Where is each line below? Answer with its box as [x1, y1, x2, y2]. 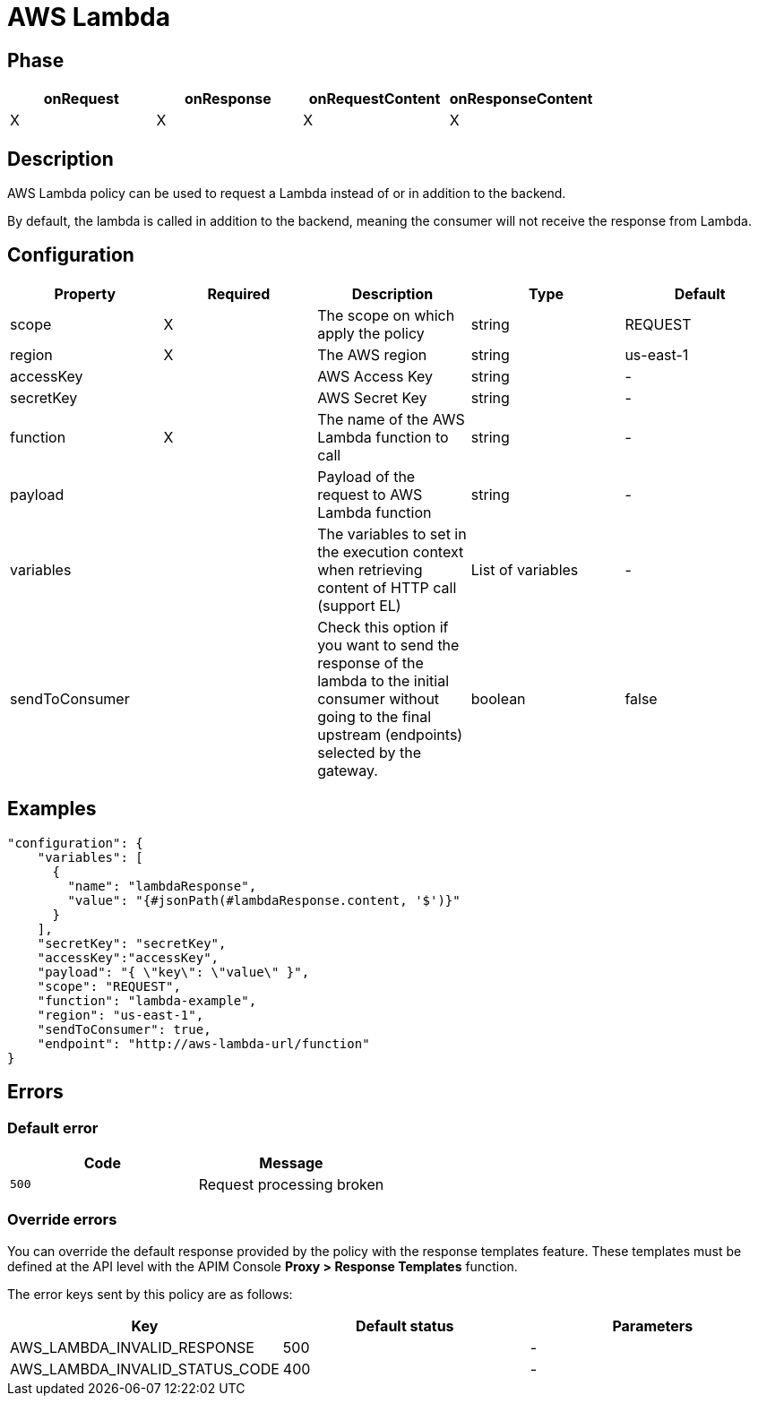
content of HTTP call [317, 578, 457, 597]
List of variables [470, 560, 579, 579]
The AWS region [317, 345, 427, 364]
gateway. [317, 761, 378, 779]
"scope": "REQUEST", [37, 978, 181, 994]
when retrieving [317, 560, 423, 579]
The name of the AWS [317, 409, 465, 428]
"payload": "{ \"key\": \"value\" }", [37, 964, 310, 979]
